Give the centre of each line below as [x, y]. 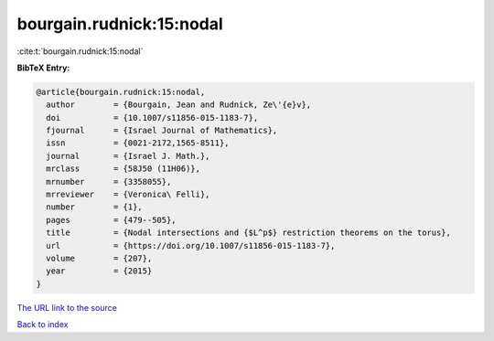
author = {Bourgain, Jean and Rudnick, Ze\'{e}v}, [179, 105]
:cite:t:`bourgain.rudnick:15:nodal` [80, 51]
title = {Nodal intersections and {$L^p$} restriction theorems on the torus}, [249, 233]
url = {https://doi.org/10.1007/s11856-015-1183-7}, [191, 245]
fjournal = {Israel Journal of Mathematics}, [162, 131]
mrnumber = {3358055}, [109, 181]
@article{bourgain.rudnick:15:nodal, [121, 92]
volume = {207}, [99, 258]
